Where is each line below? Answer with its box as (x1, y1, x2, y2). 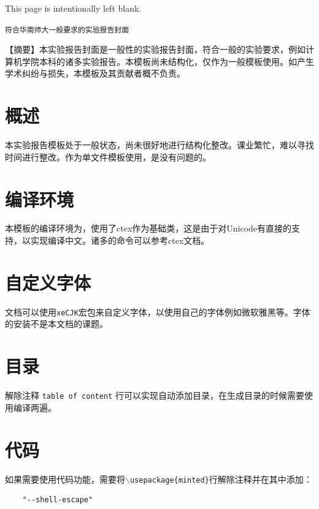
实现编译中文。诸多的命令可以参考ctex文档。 (30, 234, 210, 247)
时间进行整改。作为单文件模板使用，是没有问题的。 (5, 150, 211, 163)
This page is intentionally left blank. (5, 2, 142, 14)
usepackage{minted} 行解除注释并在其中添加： (129, 472, 312, 485)
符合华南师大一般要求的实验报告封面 (5, 25, 129, 34)
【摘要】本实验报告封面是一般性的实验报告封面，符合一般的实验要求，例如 (5, 43, 306, 56)
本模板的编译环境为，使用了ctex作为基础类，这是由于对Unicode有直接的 (5, 222, 292, 235)
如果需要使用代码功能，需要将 (5, 472, 125, 485)
